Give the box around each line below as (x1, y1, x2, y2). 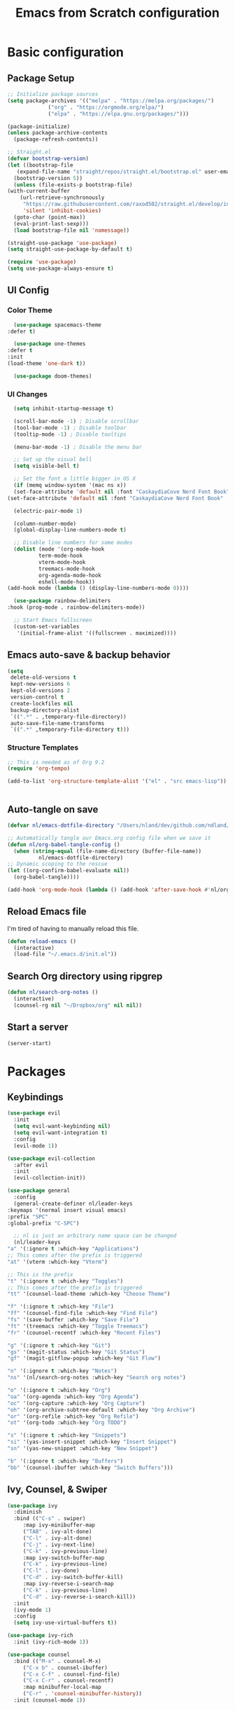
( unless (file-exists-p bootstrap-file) (13, 181, 133, 188)
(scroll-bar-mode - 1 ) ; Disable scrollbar (13, 418, 139, 425)
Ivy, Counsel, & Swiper (7, 1484, 108, 1496)
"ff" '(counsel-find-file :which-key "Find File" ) (7, 1310, 158, 1317)
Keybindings (7, 1091, 64, 1103)
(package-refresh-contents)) (13, 136, 99, 143)
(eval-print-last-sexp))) (13, 220, 90, 227)
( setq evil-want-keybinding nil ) (13, 1123, 111, 1130)
